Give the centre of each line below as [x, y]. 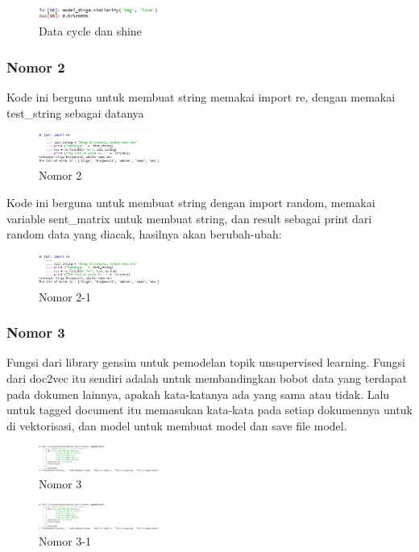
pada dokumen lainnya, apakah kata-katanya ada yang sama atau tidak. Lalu [198, 394]
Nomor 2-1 [65, 296]
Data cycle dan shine [90, 31]
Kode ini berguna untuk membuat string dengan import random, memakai [191, 202]
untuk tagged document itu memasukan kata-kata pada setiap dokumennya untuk [209, 410]
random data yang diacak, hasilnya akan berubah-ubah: [144, 234]
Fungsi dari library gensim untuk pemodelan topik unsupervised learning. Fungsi [206, 362]
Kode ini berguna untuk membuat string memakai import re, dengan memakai [201, 97]
